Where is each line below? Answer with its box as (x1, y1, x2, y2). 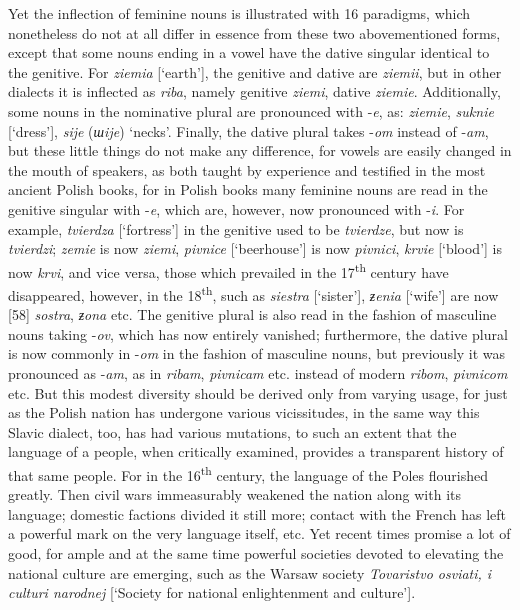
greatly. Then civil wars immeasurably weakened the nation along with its (8, 484, 462, 505)
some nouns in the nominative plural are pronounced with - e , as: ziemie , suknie (8, 100, 494, 121)
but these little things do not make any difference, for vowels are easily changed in (8, 140, 512, 161)
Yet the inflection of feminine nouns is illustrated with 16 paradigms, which (8, 3, 471, 23)
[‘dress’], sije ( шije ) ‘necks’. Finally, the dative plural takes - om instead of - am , (8, 120, 489, 141)
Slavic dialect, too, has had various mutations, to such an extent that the (8, 421, 457, 442)
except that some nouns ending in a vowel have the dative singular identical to (8, 42, 490, 63)
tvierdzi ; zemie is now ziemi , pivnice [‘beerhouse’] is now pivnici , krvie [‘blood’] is (8, 238, 503, 259)
